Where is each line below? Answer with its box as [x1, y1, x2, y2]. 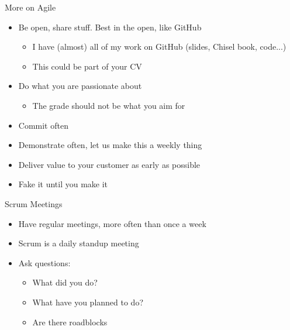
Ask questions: [18, 256, 71, 269]
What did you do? [32, 276, 98, 288]
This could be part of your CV [32, 60, 142, 72]
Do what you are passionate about [18, 80, 142, 92]
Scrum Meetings [5, 197, 63, 209]
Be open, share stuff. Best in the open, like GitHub [18, 20, 202, 33]
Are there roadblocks [32, 315, 108, 328]
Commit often [18, 119, 68, 131]
